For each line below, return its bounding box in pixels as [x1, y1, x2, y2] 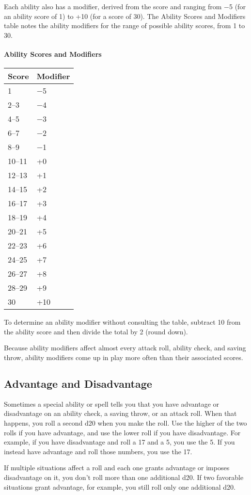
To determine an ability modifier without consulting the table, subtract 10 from [4, 317, 241, 327]
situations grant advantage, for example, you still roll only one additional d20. [4, 481, 235, 492]
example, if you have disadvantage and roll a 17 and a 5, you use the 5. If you [4, 437, 235, 447]
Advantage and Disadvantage [4, 376, 152, 391]
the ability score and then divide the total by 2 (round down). [4, 326, 188, 336]
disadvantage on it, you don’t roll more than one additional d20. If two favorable [4, 472, 244, 482]
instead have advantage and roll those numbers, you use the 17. [4, 446, 192, 456]
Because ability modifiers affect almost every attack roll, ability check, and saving [4, 343, 246, 353]
